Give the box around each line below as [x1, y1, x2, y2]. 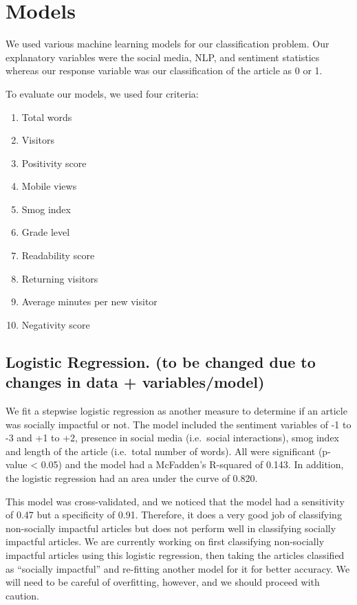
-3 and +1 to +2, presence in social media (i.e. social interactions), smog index [6, 430, 339, 445]
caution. [6, 588, 40, 602]
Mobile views [21, 179, 77, 193]
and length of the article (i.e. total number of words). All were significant [6, 443, 316, 458]
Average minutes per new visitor [21, 294, 158, 309]
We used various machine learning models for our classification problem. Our [6, 36, 329, 51]
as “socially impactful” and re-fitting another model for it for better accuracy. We [6, 561, 350, 575]
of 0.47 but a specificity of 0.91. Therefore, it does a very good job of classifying [6, 507, 342, 522]
